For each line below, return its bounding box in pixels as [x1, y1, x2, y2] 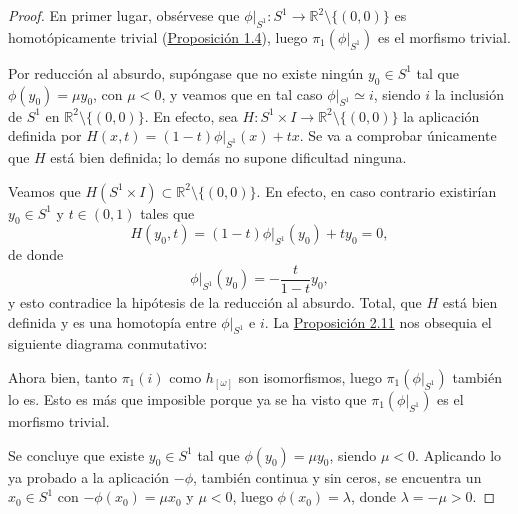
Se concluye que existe [8, 444, 145, 465]
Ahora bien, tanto [8, 367, 117, 388]
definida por [8, 125, 82, 146]
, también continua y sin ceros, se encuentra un [192, 466, 482, 487]
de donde [8, 244, 64, 265]
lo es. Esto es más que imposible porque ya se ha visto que [8, 389, 367, 410]
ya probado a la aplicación [8, 466, 170, 487]
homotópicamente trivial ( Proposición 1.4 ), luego [8, 26, 308, 47]
